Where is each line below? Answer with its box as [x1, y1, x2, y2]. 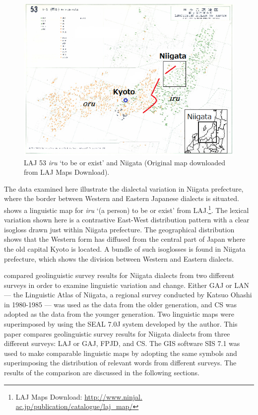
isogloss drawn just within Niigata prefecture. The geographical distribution [4, 224, 235, 234]
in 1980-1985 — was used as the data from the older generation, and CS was [4, 299, 237, 309]
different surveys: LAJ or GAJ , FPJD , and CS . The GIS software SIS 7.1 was [4, 338, 240, 348]
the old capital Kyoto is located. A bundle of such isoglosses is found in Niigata [4, 243, 246, 254]
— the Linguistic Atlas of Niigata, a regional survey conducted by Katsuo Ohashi [4, 289, 252, 300]
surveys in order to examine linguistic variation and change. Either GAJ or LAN [4, 279, 249, 290]
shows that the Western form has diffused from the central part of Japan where [4, 234, 246, 244]
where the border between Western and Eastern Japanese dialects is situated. [4, 193, 239, 204]
